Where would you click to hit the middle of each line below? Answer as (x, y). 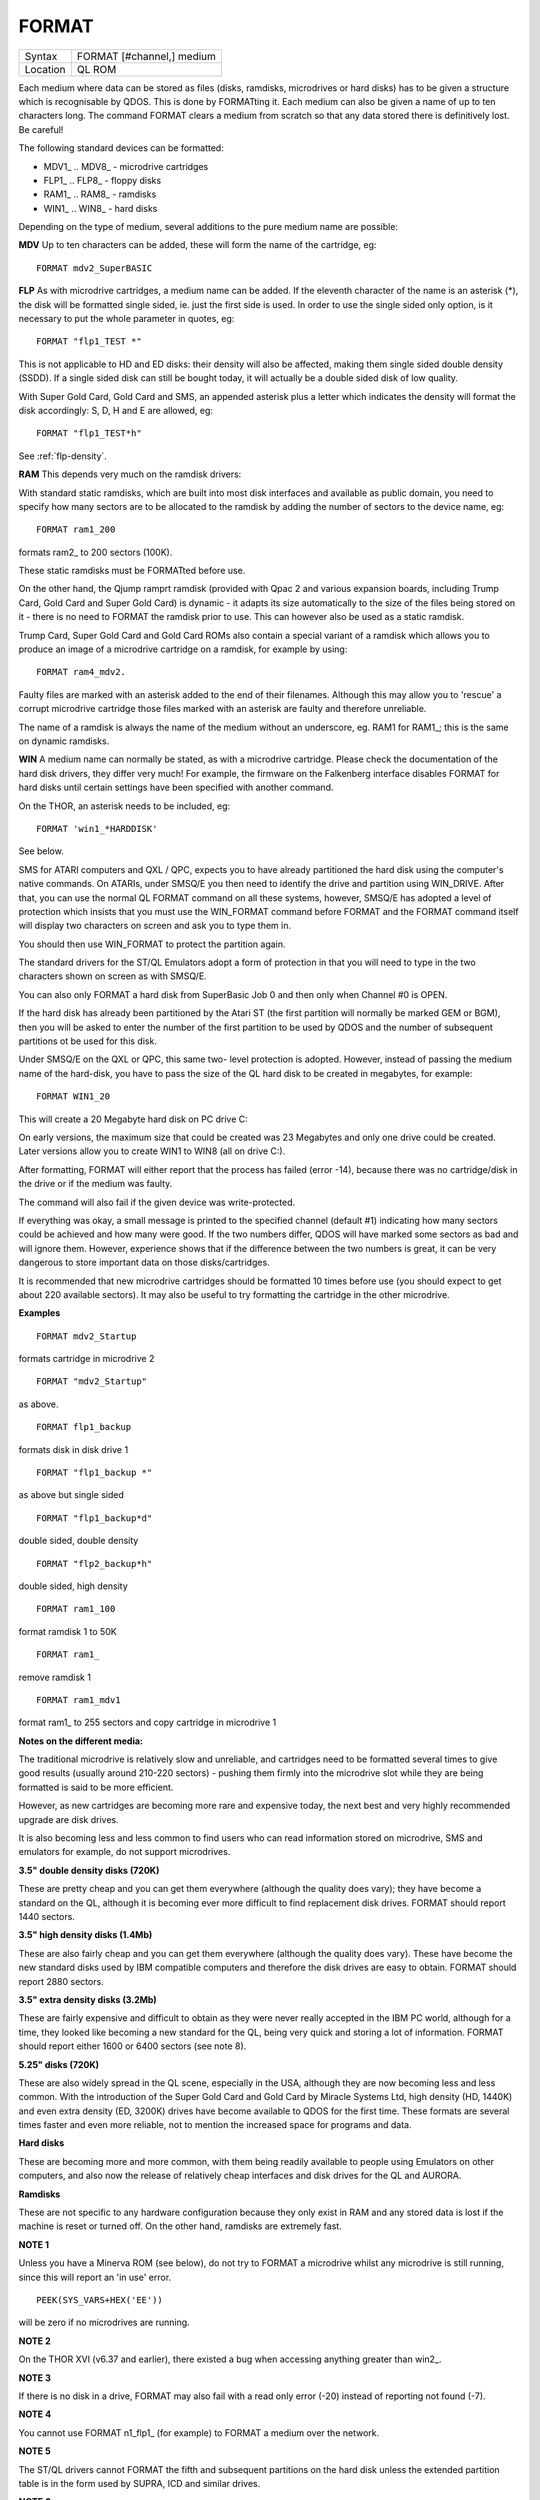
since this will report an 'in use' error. (95, 2277)
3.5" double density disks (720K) (89, 1870)
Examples (39, 1313)
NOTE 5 (34, 2451)
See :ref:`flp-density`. (62, 456)
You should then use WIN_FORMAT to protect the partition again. (152, 944)
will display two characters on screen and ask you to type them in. (155, 926)
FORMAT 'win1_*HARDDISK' (97, 828)
